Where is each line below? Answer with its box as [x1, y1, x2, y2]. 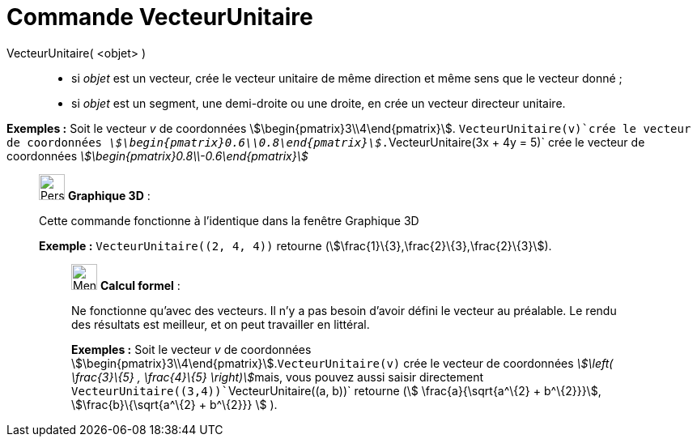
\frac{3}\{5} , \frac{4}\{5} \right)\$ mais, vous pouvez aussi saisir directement [71, 369, 484, 384]
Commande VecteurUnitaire [6, 3, 313, 31]
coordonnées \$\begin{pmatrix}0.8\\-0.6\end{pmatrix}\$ [6, 148, 308, 163]
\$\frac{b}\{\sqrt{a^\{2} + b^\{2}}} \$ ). [71, 397, 278, 411]
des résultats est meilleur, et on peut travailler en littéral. [71, 317, 370, 331]
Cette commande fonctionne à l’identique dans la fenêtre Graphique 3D [39, 213, 419, 228]
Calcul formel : [100, 278, 181, 292]
